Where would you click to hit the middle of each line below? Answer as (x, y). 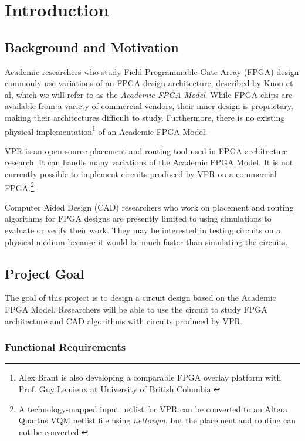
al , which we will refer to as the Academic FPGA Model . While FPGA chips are (149, 94)
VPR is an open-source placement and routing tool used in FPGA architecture (146, 150)
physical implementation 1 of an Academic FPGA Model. (106, 130)
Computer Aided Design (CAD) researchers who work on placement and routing (149, 207)
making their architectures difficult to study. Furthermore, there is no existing (145, 117)
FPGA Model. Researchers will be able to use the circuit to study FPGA (136, 309)
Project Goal (45, 273)
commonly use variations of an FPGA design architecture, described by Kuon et (149, 83)
